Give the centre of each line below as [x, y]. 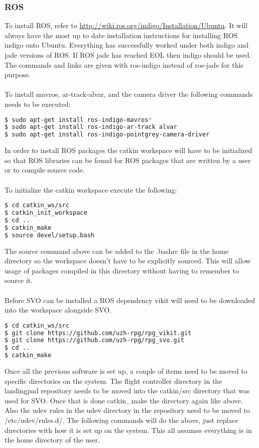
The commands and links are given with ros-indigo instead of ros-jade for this [124, 64]
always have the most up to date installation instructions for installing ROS [121, 35]
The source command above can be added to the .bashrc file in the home [117, 251]
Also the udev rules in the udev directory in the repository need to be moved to [127, 410]
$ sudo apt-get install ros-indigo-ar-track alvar [91, 127]
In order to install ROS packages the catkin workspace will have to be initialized [128, 150]
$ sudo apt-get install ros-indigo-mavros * [78, 120]
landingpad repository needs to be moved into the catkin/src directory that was [127, 391]
